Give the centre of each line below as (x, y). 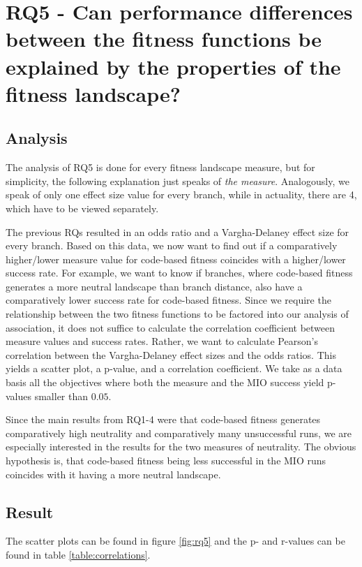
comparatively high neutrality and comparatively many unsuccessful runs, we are (179, 433)
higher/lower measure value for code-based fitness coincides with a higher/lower (176, 259)
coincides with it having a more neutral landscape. (113, 474)
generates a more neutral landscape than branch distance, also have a (154, 286)
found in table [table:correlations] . (78, 554)
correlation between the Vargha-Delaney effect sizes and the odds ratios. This (171, 354)
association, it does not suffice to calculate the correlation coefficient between (171, 327)
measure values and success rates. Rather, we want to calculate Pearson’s (162, 341)
